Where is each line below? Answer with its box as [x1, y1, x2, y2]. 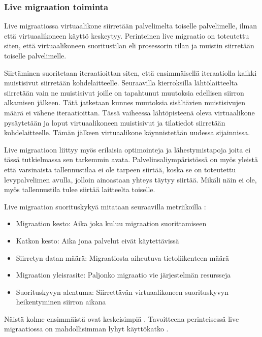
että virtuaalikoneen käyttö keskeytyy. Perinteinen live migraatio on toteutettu [4, 30, 249, 41]
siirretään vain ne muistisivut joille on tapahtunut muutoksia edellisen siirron [4, 87, 244, 98]
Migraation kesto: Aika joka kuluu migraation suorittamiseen [16, 218, 207, 229]
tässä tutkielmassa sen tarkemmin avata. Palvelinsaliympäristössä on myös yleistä [4, 154, 258, 165]
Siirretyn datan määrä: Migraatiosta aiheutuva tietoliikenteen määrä [16, 252, 229, 263]
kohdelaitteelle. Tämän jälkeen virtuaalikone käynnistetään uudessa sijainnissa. [4, 127, 250, 138]
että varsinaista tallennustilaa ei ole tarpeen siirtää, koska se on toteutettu [4, 164, 236, 174]
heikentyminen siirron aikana [16, 296, 106, 307]
